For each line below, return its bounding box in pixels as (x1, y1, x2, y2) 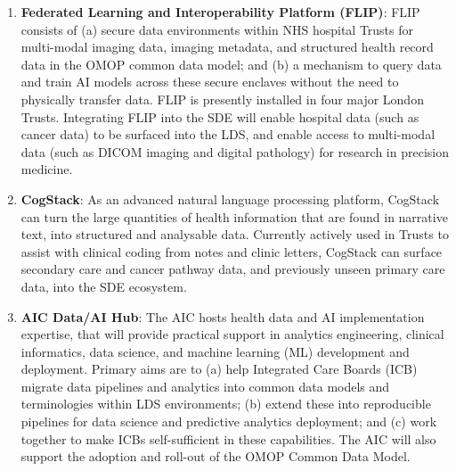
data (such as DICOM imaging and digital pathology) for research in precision (20, 142, 449, 161)
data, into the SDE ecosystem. (20, 277, 187, 295)
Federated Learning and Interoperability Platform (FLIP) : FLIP (20, 3, 420, 21)
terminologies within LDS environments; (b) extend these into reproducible (20, 394, 431, 413)
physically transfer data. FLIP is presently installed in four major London (20, 89, 424, 108)
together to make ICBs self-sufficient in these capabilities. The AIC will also (20, 429, 436, 448)
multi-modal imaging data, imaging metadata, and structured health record (20, 37, 434, 56)
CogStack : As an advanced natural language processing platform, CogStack (20, 189, 440, 208)
